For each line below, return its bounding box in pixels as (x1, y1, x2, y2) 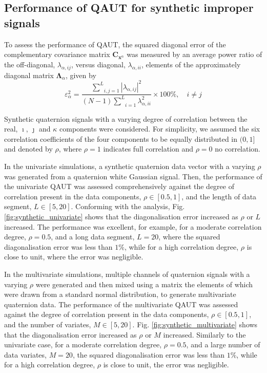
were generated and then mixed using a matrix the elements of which (35, 278, 253, 289)
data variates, (4, 349, 47, 360)
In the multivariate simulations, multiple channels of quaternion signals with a (4, 268, 250, 279)
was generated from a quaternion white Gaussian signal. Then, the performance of (4, 171, 262, 181)
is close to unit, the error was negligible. (103, 359, 229, 370)
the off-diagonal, (4, 59, 55, 69)
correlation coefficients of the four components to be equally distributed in (4, 133, 238, 144)
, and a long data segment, (51, 231, 135, 242)
